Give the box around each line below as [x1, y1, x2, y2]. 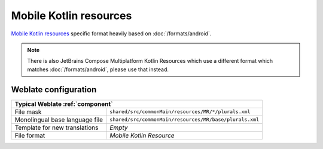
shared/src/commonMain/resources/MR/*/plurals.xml [109, 108, 251, 115]
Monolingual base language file [14, 115, 103, 124]
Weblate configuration [11, 84, 97, 95]
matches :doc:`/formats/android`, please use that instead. [27, 66, 169, 73]
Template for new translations [14, 123, 99, 132]
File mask [14, 108, 42, 116]
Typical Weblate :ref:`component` [14, 99, 113, 108]
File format [14, 131, 45, 139]
